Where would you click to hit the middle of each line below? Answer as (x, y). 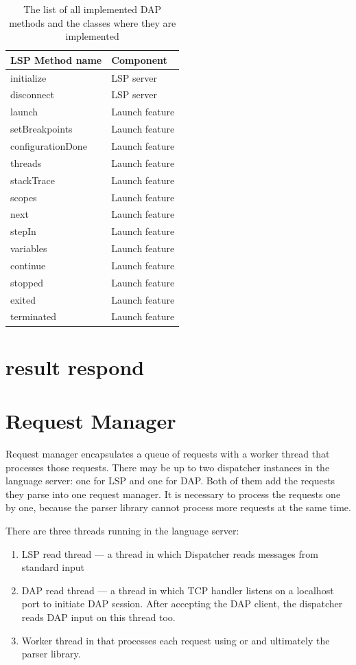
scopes (24, 197)
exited (23, 299)
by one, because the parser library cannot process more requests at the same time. (178, 507)
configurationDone (49, 146)
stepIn (23, 231)
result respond (75, 367)
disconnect (32, 94)
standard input (53, 567)
